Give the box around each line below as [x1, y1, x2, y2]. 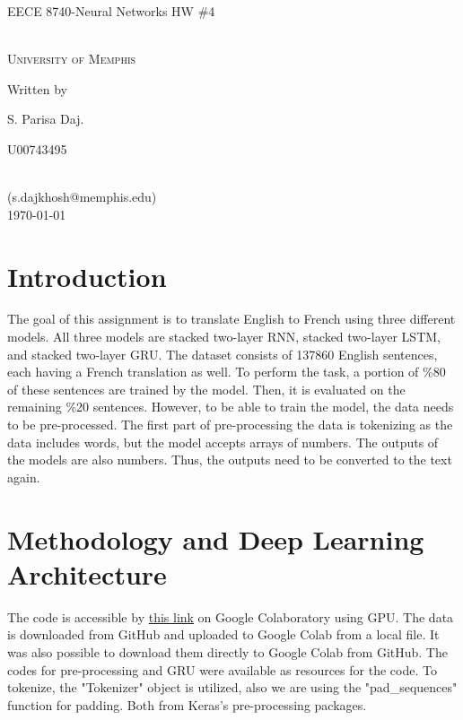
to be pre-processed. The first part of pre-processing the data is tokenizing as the [7, 415, 453, 434]
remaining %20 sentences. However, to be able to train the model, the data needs [7, 397, 454, 416]
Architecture [7, 555, 167, 592]
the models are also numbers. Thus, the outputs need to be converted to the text [7, 450, 452, 469]
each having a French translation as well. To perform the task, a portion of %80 [7, 362, 446, 381]
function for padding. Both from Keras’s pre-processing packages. [7, 695, 367, 714]
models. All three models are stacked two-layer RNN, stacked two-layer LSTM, [7, 327, 441, 346]
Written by [7, 79, 67, 98]
